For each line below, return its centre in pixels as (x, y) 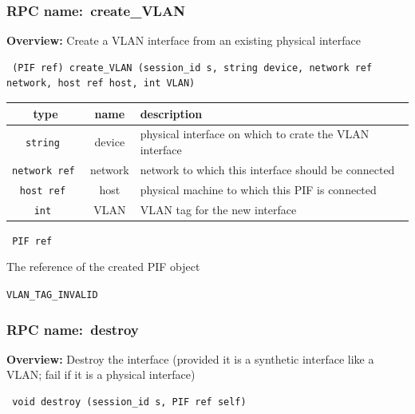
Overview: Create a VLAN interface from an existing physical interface (184, 40)
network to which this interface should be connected (267, 169)
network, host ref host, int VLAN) (101, 84)
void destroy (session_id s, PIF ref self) (129, 402)
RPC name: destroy (73, 329)
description (171, 113)
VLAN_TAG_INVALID (52, 295)
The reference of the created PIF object (103, 267)
